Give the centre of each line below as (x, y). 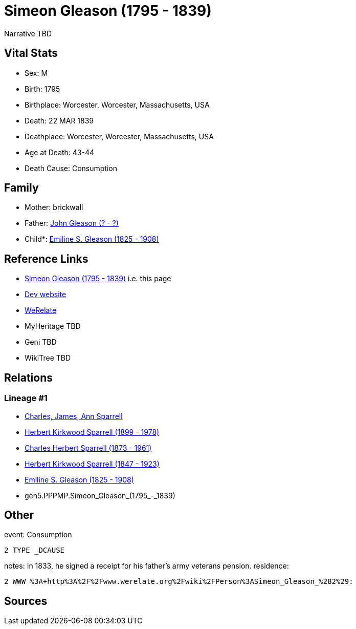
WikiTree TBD (48, 358)
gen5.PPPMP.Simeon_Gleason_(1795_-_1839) (100, 495)
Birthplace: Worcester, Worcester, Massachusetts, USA (117, 104)
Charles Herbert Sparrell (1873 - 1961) (88, 448)
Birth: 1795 (42, 89)
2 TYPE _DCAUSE (35, 550)
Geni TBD (41, 342)
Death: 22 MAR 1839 (59, 120)
